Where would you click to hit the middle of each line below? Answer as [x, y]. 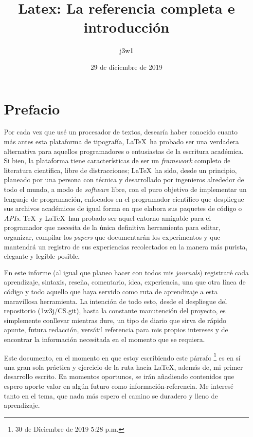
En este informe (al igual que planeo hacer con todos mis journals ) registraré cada [126, 272]
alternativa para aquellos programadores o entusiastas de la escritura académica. [124, 151]
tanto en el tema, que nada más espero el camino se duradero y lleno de [111, 395]
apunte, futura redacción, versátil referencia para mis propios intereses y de [116, 330]
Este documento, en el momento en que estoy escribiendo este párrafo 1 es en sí [122, 357]
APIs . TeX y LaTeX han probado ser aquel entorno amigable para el [108, 218]
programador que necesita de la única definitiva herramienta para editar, [112, 227]
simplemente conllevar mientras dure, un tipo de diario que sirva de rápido [115, 320]
